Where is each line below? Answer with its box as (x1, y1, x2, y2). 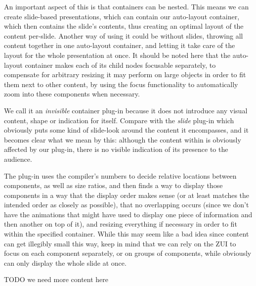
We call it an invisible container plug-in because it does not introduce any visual (4, 105, 248, 115)
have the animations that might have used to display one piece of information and (4, 209, 253, 219)
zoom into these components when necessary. (4, 89, 140, 99)
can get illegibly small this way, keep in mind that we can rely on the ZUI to (4, 238, 236, 248)
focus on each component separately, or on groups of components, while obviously (4, 248, 252, 258)
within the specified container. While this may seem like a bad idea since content (4, 229, 249, 239)
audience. (4, 153, 32, 164)
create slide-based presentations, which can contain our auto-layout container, (4, 11, 240, 21)
